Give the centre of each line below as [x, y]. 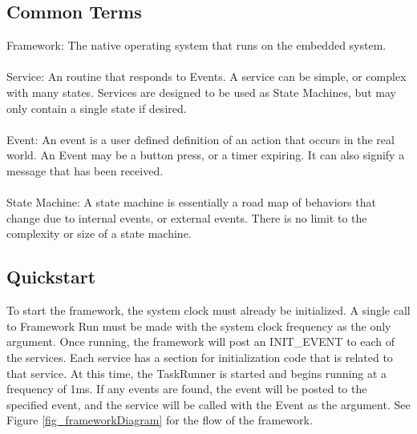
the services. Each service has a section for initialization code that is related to [200, 357]
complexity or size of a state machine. [99, 233]
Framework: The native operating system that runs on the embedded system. [196, 45]
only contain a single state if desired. [97, 108]
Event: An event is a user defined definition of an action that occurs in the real [200, 139]
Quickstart [51, 277]
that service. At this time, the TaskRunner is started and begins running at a [197, 373]
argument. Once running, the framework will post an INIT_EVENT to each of [201, 342]
